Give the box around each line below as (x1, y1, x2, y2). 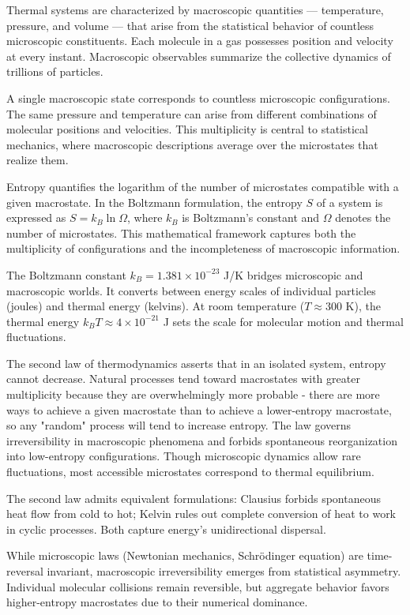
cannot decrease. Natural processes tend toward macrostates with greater (6, 370, 360, 387)
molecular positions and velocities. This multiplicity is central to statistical (6, 121, 368, 137)
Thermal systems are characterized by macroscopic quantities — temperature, (6, 2, 384, 17)
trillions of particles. (6, 63, 103, 80)
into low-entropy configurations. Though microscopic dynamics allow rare (6, 448, 361, 464)
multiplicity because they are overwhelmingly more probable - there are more (6, 386, 380, 403)
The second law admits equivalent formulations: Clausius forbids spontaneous (6, 489, 381, 506)
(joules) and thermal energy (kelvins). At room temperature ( (6, 298, 305, 314)
